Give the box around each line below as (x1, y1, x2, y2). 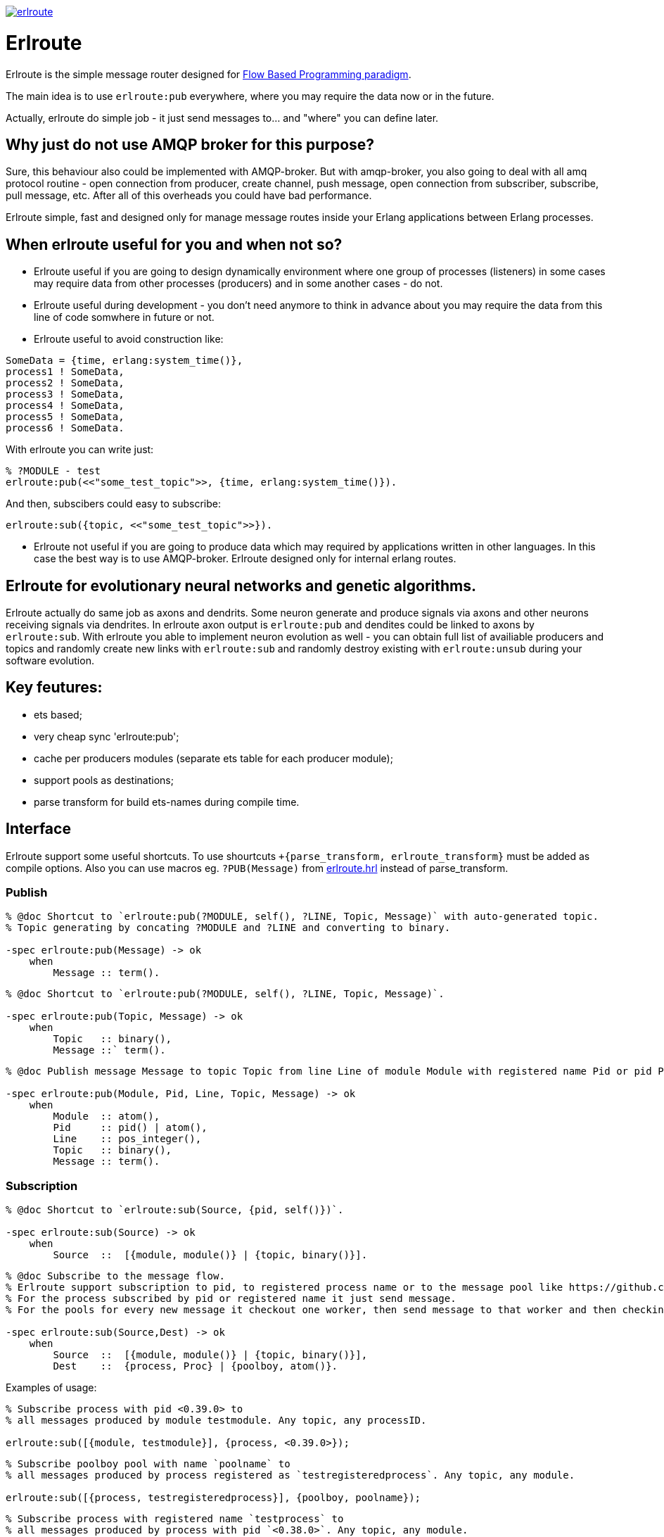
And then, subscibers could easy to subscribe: (6, 498, 221, 510)
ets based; (34, 708, 82, 721)
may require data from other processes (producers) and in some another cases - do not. (34, 277, 443, 290)
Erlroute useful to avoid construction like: (34, 333, 224, 346)
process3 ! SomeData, (6, 388, 124, 400)
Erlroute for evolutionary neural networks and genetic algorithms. (6, 576, 476, 595)
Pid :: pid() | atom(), (53, 1122, 207, 1134)
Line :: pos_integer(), (53, 1133, 202, 1145)
